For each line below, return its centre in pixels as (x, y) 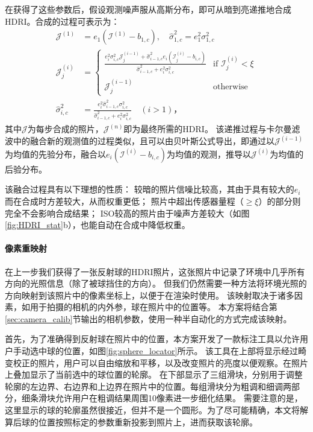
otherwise (231, 87)
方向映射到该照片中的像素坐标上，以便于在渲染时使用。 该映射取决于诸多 (150, 295)
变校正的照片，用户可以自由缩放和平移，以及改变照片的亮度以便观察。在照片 (156, 362)
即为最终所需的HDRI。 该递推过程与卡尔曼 (208, 129)
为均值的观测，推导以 (209, 154)
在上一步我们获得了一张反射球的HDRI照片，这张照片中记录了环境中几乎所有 (155, 271)
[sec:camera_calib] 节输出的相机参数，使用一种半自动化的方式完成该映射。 (148, 318)
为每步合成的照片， (65, 129)
